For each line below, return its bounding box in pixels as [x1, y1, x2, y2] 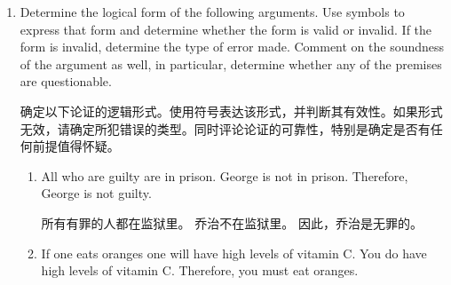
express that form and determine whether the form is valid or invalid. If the [20, 20, 432, 38]
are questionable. [20, 72, 112, 91]
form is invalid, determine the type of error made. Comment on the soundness [20, 37, 445, 56]
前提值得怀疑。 [32, 137, 120, 155]
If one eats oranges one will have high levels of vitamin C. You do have [41, 243, 427, 262]
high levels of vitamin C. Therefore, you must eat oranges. [41, 261, 359, 280]
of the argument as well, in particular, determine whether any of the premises [20, 54, 442, 73]
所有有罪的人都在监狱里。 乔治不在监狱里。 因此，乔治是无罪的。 [41, 213, 423, 232]
